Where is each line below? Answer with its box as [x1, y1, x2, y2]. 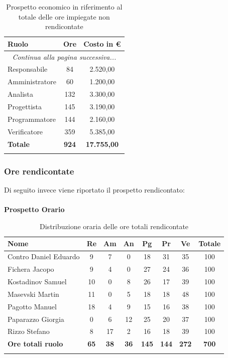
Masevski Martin [8, 288, 59, 299]
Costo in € [83, 38, 121, 49]
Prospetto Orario [4, 204, 65, 215]
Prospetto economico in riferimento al [6, 2, 123, 12]
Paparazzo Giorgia [8, 313, 64, 324]
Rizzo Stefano [8, 326, 50, 336]
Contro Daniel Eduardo [8, 251, 80, 262]
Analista [8, 89, 34, 99]
